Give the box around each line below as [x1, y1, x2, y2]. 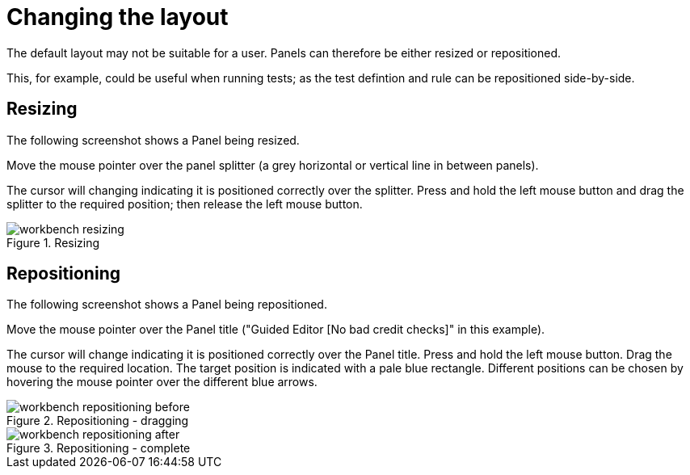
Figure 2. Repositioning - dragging [6, 414, 189, 428]
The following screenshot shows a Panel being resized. [6, 132, 300, 147]
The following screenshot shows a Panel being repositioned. [6, 297, 327, 312]
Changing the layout [6, 3, 229, 31]
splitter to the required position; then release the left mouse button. [6, 196, 363, 211]
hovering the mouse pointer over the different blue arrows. [6, 375, 318, 389]
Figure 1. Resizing [6, 235, 100, 250]
